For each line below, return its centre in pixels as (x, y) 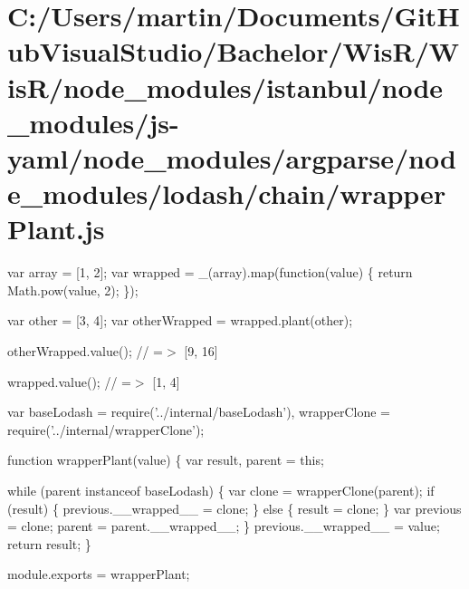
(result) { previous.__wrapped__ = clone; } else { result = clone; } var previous (234, 508)
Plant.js (56, 229)
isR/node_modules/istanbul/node (225, 87)
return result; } (49, 543)
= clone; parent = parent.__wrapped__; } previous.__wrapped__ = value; (224, 526)
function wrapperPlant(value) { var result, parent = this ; (166, 460)
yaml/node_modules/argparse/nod (232, 157)
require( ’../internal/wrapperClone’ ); (106, 429)
